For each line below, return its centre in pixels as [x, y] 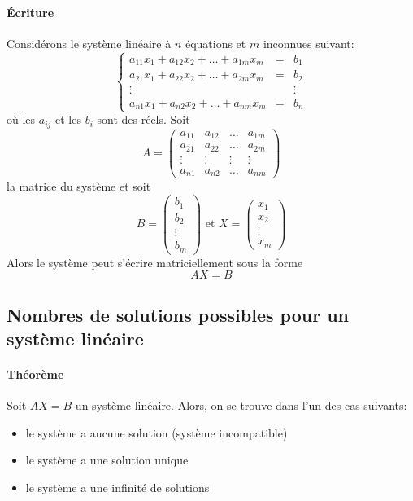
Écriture [30, 12]
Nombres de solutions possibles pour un [178, 314]
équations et [215, 43]
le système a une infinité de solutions [117, 487]
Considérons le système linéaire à [89, 43]
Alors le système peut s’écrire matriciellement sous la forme [155, 262]
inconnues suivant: [309, 43]
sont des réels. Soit [143, 119]
